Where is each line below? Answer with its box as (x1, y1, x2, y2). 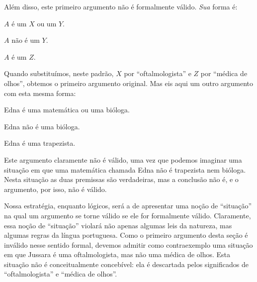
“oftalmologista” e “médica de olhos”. (4, 269, 117, 279)
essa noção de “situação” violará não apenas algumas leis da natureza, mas (4, 220, 232, 230)
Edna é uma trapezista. (4, 138, 76, 148)
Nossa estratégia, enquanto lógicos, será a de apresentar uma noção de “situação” (4, 200, 252, 211)
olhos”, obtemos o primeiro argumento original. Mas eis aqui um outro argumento (4, 78, 254, 88)
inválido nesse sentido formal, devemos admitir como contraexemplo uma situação (4, 239, 253, 250)
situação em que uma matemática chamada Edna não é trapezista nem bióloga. (4, 164, 246, 175)
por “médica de (200, 68, 248, 79)
